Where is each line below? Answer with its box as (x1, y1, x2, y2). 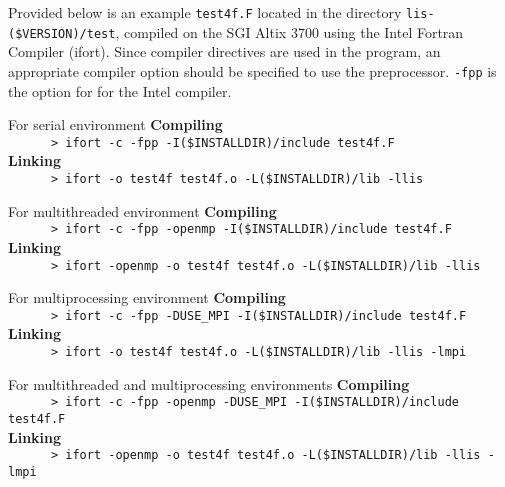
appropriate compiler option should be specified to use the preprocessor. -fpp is (8, 60, 497, 81)
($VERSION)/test (8, 26, 116, 41)
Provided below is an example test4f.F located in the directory (8, 2, 402, 22)
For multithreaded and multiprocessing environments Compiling (8, 373, 410, 394)
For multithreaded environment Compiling (8, 200, 277, 221)
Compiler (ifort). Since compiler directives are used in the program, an (8, 41, 441, 62)
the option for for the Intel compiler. (8, 80, 232, 101)
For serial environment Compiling (8, 114, 223, 135)
